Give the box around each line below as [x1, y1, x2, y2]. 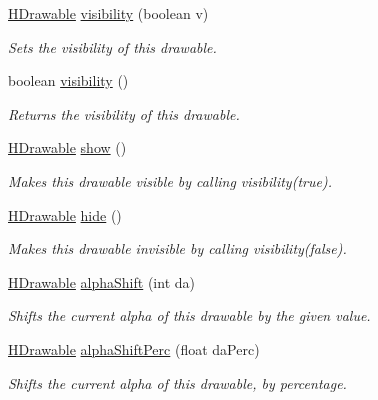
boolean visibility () [8, 70, 129, 91]
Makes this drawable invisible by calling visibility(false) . [8, 238, 347, 259]
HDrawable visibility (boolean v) [8, 3, 209, 23]
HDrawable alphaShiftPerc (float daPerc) [8, 338, 260, 359]
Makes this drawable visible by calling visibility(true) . [8, 170, 332, 191]
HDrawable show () [8, 137, 127, 158]
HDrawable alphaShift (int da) [8, 271, 195, 292]
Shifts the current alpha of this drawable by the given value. [8, 305, 371, 326]
